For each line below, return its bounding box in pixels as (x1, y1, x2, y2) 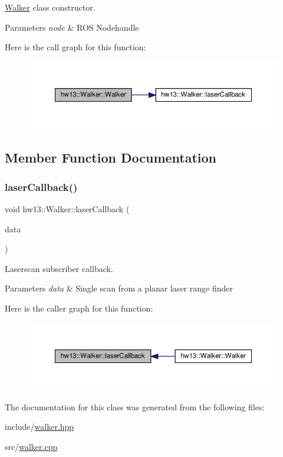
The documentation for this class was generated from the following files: (5, 400, 265, 413)
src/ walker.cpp (5, 440, 58, 452)
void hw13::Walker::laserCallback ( (5, 203, 130, 215)
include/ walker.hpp (5, 420, 74, 433)
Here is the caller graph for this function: (5, 302, 153, 314)
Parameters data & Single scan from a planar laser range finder (5, 282, 233, 294)
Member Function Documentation (5, 148, 217, 167)
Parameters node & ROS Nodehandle (5, 21, 139, 33)
